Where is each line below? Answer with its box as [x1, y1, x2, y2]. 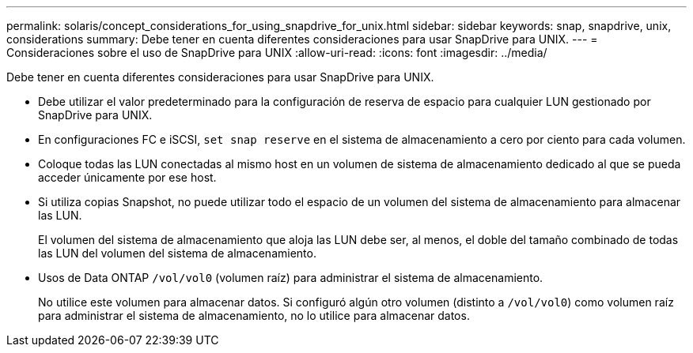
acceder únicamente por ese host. [38, 171, 217, 184]
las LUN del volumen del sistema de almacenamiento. [38, 246, 316, 260]
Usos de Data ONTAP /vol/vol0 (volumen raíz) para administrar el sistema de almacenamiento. [38, 271, 543, 284]
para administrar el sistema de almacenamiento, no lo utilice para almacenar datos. [38, 309, 470, 322]
